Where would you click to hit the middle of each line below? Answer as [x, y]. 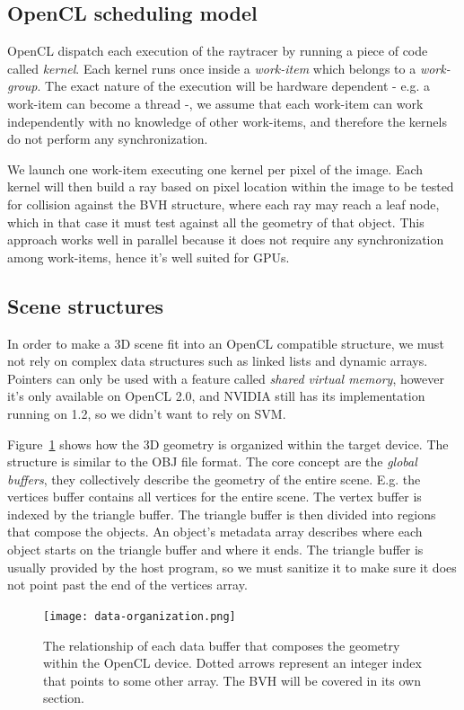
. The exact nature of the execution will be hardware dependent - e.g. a [234, 86]
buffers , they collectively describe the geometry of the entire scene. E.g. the [214, 479]
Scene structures [86, 305]
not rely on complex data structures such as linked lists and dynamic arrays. [218, 361]
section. [64, 698]
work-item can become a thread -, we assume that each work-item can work [215, 103]
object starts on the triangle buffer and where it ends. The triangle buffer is [215, 550]
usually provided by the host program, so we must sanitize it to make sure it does [232, 567]
